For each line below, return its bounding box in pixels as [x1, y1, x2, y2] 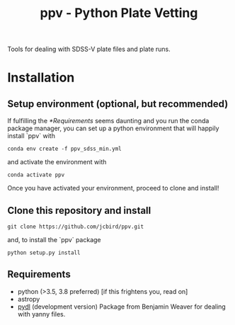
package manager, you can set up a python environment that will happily [7, 124, 219, 132]
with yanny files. [17, 309, 66, 318]
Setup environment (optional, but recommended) [7, 98, 229, 110]
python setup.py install [7, 249, 81, 256]
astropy [17, 295, 40, 303]
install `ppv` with [7, 132, 55, 140]
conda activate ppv [7, 171, 65, 178]
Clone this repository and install [7, 204, 151, 217]
